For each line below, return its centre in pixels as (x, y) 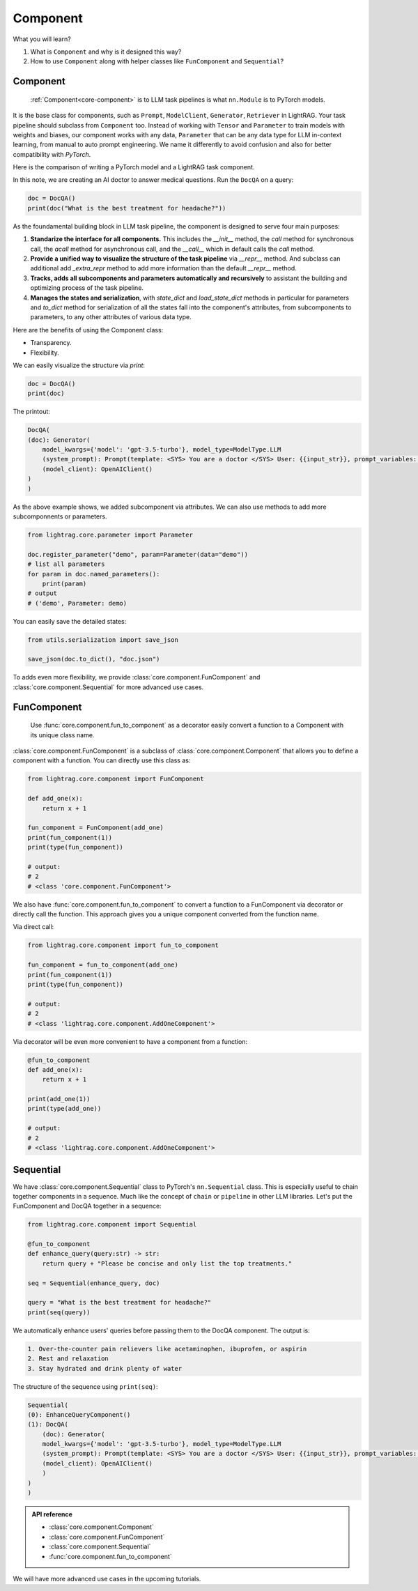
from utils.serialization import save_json (103, 640)
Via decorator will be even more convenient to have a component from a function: (130, 1041)
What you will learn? (42, 39)
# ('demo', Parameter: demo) (77, 603)
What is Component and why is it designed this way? (106, 52)
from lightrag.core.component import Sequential (112, 1224)
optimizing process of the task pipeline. (87, 288)
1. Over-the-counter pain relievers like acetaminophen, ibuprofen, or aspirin (167, 1349)
